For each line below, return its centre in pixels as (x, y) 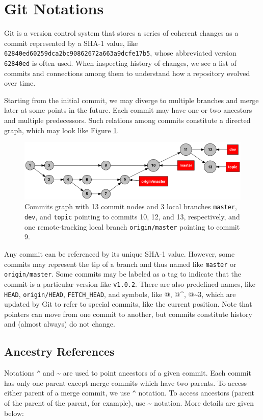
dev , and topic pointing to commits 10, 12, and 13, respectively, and (132, 217)
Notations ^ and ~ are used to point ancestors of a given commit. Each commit (128, 373)
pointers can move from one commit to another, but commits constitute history (128, 314)
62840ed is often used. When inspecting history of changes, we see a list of (120, 63)
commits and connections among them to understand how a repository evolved (127, 73)
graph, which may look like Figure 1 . (62, 130)
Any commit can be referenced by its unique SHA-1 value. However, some (120, 254)
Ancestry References (59, 351)
